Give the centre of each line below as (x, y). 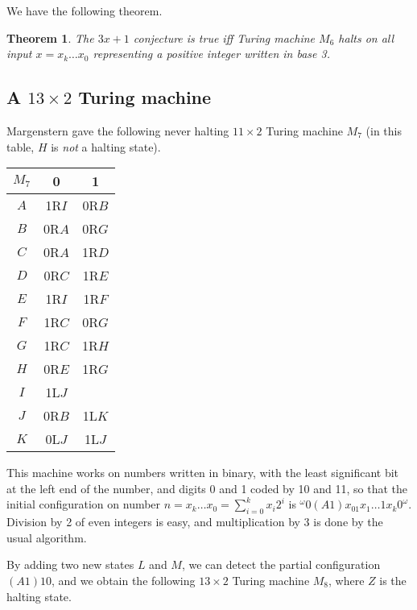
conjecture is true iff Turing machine (224, 37)
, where (347, 580)
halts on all (366, 37)
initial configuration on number (84, 504)
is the (393, 580)
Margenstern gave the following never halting (118, 130)
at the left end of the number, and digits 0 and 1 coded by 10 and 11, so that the (207, 488)
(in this (384, 130)
